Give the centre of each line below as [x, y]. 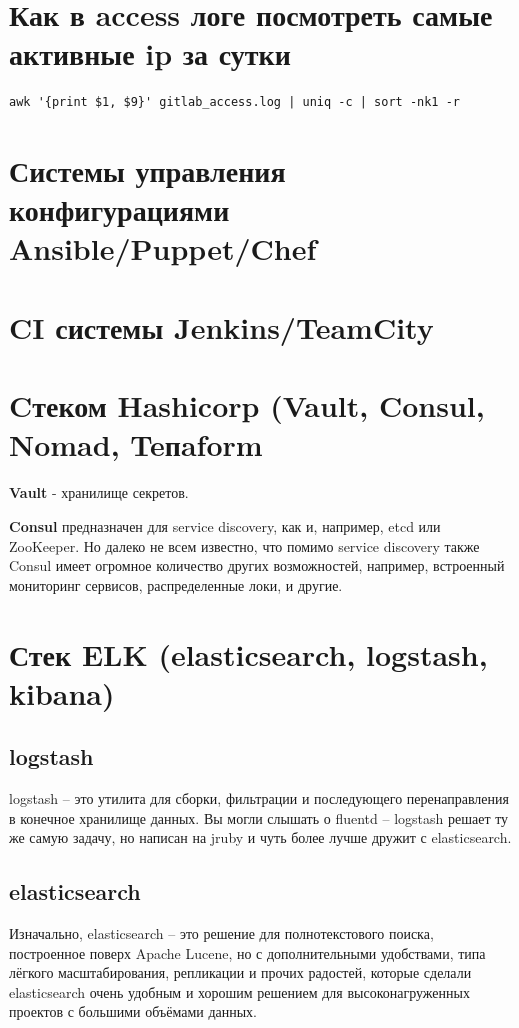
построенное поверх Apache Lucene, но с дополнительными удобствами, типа [247, 952]
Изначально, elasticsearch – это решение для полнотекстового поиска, [221, 933]
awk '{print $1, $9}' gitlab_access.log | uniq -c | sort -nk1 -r [235, 102]
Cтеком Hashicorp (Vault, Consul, [247, 405]
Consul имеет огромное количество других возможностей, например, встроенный [257, 565]
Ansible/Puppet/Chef [163, 248]
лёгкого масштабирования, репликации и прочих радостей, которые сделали [240, 972]
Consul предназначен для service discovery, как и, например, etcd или [225, 525]
